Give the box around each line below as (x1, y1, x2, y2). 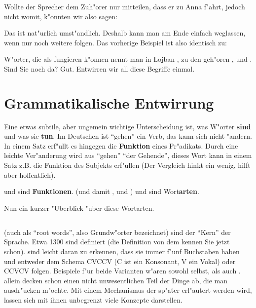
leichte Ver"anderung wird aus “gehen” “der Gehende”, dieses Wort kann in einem (4, 150, 252, 160)
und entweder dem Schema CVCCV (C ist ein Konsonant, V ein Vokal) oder (4, 256, 236, 266)
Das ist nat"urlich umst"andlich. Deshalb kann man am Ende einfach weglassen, (4, 28, 246, 38)
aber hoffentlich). (4, 169, 56, 180)
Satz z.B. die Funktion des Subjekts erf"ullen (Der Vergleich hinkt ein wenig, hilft (4, 160, 251, 170)
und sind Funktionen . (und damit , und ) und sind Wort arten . (4, 186, 199, 196)
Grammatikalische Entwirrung (4, 92, 214, 113)
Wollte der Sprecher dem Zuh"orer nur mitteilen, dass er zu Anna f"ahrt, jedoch (4, 1, 245, 11)
